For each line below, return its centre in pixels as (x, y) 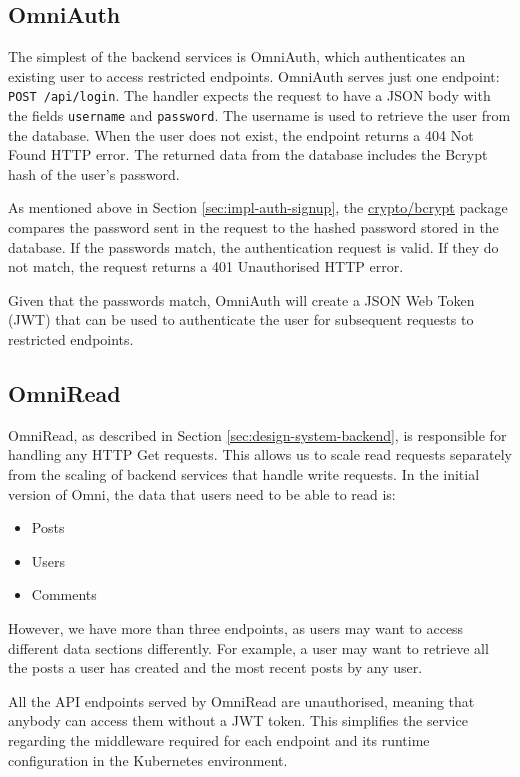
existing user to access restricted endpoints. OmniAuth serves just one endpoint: (254, 75)
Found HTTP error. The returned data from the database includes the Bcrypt (248, 154)
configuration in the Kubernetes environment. (148, 759)
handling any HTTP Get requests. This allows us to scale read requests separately (260, 454)
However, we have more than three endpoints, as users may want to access (236, 628)
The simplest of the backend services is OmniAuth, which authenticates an (237, 56)
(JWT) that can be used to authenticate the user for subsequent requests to (241, 319)
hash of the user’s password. (94, 173)
